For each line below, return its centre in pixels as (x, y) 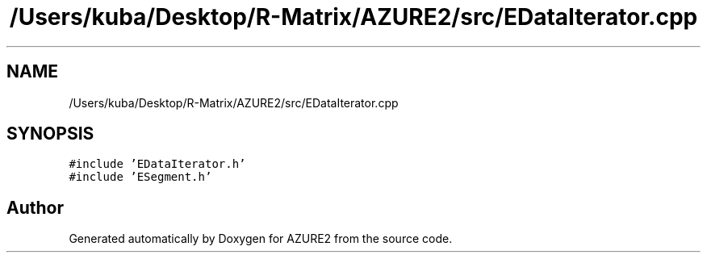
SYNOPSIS (50, 134)
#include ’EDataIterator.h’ (157, 164)
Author (35, 207)
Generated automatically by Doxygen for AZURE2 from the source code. (261, 239)
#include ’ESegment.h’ (140, 177)
